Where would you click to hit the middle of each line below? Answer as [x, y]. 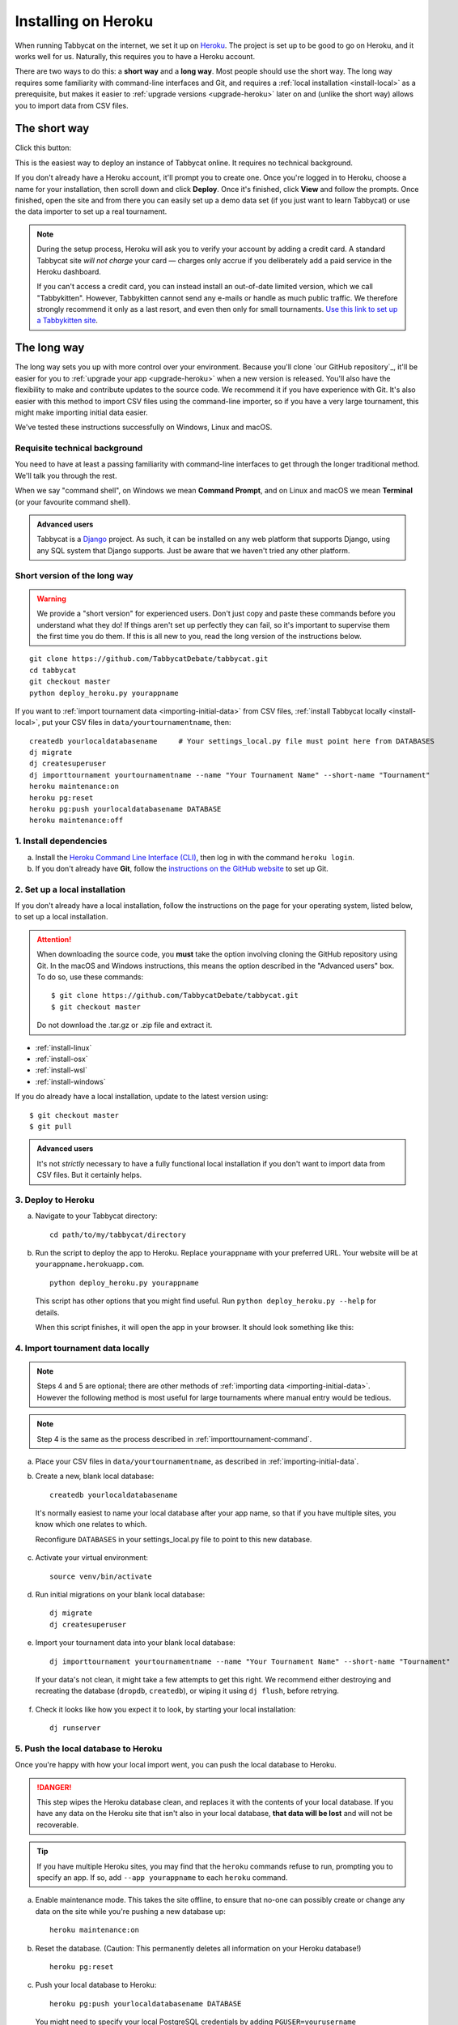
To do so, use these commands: [90, 977]
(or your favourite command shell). [73, 501]
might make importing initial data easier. [82, 412]
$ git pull [51, 1126]
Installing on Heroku [84, 21]
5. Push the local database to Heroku [89, 1748]
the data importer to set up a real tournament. [91, 211]
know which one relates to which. [91, 1524]
